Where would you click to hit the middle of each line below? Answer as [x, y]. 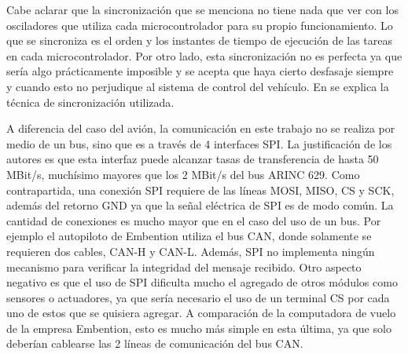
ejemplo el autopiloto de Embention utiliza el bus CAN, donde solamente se [189, 236]
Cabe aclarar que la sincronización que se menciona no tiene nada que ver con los [202, 9]
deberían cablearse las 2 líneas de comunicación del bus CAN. [155, 343]
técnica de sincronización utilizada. [90, 102]
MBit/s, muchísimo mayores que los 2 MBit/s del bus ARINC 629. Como [183, 174]
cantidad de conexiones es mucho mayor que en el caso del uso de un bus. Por [194, 220]
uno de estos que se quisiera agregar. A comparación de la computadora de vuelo [201, 313]
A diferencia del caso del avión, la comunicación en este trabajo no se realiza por [201, 128]
